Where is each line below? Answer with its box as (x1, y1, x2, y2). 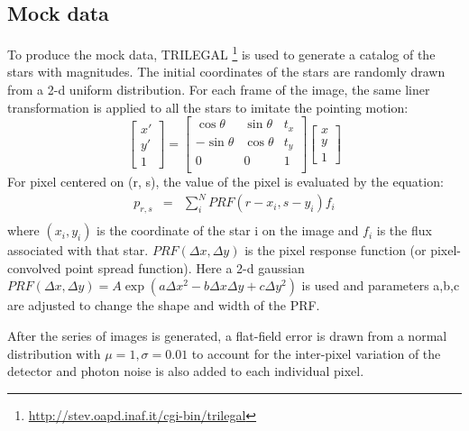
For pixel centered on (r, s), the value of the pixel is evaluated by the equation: (7, 172, 444, 191)
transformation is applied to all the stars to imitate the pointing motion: (7, 97, 409, 116)
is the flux (376, 221, 432, 240)
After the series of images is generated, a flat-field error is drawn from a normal (7, 326, 447, 344)
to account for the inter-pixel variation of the (191, 344, 441, 362)
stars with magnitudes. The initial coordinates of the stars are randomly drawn (7, 62, 446, 81)
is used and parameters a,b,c (301, 276, 460, 295)
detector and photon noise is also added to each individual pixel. (7, 362, 364, 381)
